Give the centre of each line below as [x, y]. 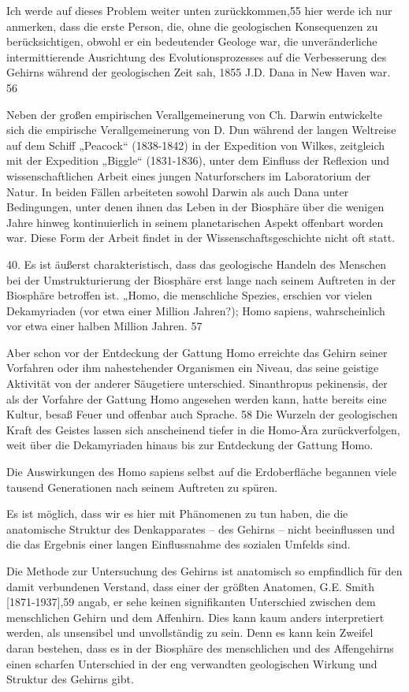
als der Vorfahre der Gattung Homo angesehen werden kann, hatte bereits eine [197, 398]
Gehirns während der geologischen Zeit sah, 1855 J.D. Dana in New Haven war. [199, 72]
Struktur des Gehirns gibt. [70, 679]
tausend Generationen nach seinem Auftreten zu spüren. [142, 487]
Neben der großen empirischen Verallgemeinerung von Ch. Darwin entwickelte [194, 114]
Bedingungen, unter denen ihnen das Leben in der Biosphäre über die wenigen [195, 207]
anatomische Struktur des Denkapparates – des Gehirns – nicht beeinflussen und [201, 528]
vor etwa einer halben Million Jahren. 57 [104, 326]
